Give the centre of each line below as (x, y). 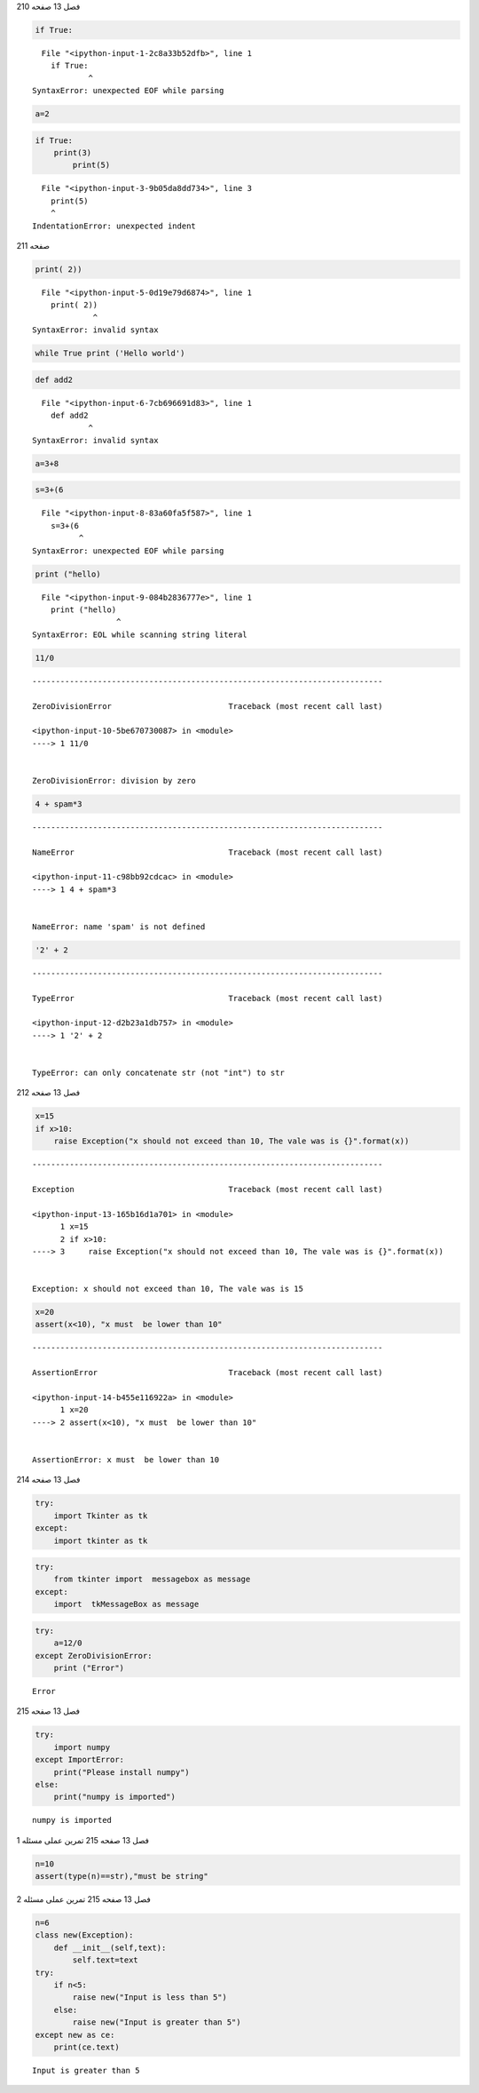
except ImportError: (79, 1760)
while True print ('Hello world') (110, 354)
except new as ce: (75, 2035)
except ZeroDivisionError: (94, 1655)
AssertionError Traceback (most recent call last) (208, 1373)
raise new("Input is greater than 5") (157, 2022)
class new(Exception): (84, 1935)
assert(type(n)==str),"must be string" (122, 1876)
